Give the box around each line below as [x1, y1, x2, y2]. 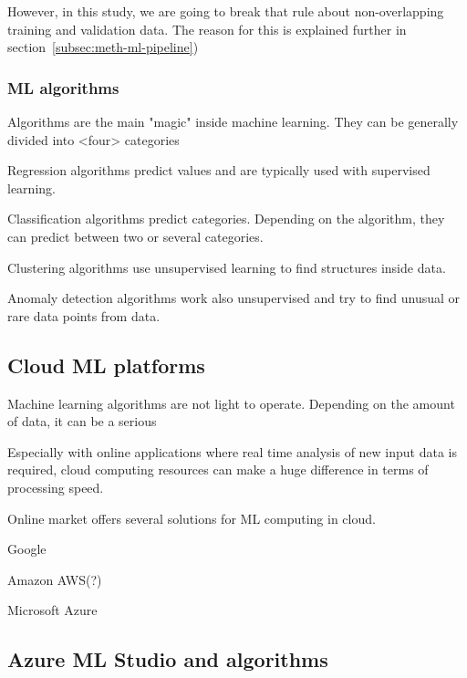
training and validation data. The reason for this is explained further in [7, 19, 407, 38]
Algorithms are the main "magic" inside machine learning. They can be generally [7, 112, 459, 130]
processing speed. [7, 477, 104, 496]
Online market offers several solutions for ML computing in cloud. [7, 508, 376, 527]
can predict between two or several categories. [7, 226, 264, 245]
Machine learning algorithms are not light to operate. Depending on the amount [7, 393, 455, 412]
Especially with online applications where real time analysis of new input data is [7, 442, 458, 461]
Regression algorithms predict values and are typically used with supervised [7, 161, 431, 180]
